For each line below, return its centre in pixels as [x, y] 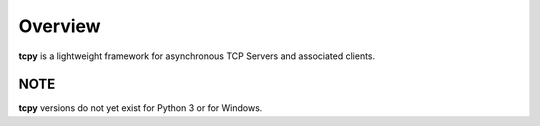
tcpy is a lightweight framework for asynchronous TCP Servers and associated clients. [197, 56]
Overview [59, 26]
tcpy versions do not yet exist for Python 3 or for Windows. [140, 108]
